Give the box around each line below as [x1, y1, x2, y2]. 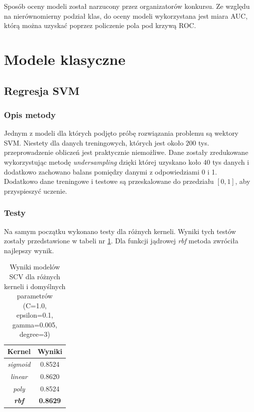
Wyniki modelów [9, 262, 60, 272]
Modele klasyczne [4, 49, 126, 69]
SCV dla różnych [9, 271, 60, 281]
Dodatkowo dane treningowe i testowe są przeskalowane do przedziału [4, 176, 214, 186]
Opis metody [4, 108, 56, 120]
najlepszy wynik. [4, 245, 54, 255]
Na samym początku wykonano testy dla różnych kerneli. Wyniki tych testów [4, 226, 236, 236]
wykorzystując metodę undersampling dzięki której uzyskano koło [4, 156, 201, 167]
